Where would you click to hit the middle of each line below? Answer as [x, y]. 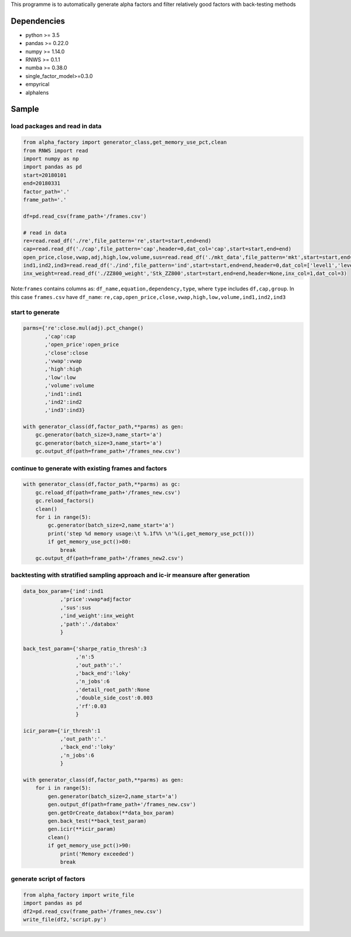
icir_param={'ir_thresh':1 [62, 731]
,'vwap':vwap [63, 361]
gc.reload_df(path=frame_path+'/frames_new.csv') [108, 492]
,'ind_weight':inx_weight [97, 616]
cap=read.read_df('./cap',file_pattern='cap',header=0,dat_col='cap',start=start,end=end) [157, 249]
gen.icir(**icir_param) [82, 829]
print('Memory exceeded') [97, 854]
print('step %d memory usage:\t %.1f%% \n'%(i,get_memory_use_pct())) [151, 533]
